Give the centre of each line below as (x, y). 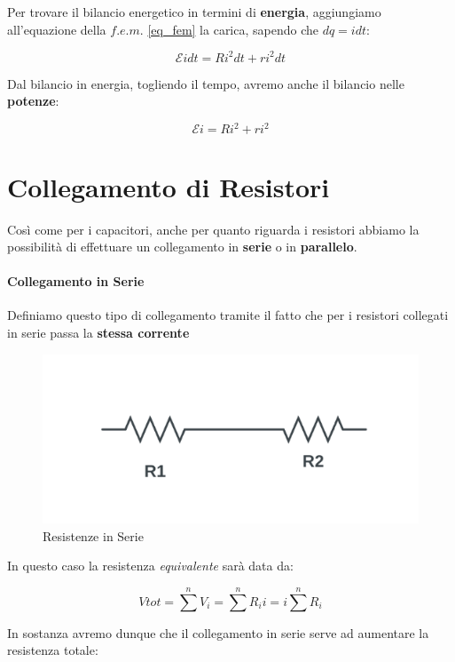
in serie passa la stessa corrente (98, 333)
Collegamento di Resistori (169, 186)
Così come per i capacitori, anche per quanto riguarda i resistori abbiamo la (213, 229)
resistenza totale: (53, 650)
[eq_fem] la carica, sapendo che (233, 29)
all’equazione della (57, 29)
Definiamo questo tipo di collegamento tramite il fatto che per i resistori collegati (228, 315)
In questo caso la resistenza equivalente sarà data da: (150, 566)
